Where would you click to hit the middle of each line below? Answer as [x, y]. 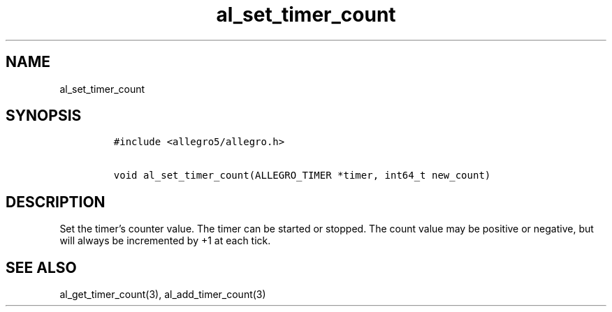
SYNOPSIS [44, 116]
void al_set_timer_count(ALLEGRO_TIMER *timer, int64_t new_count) [302, 176]
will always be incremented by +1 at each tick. [165, 241]
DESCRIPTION [56, 202]
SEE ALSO [41, 267]
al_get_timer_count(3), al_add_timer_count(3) [163, 295]
